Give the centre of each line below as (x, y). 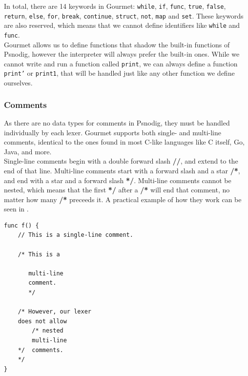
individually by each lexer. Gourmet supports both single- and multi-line (113, 132)
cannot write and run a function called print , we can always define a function (121, 63)
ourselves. (18, 83)
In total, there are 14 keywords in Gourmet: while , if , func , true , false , (115, 6)
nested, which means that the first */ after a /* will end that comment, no (117, 190)
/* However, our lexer (54, 312)
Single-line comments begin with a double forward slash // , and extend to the (121, 161)
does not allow (42, 321)
